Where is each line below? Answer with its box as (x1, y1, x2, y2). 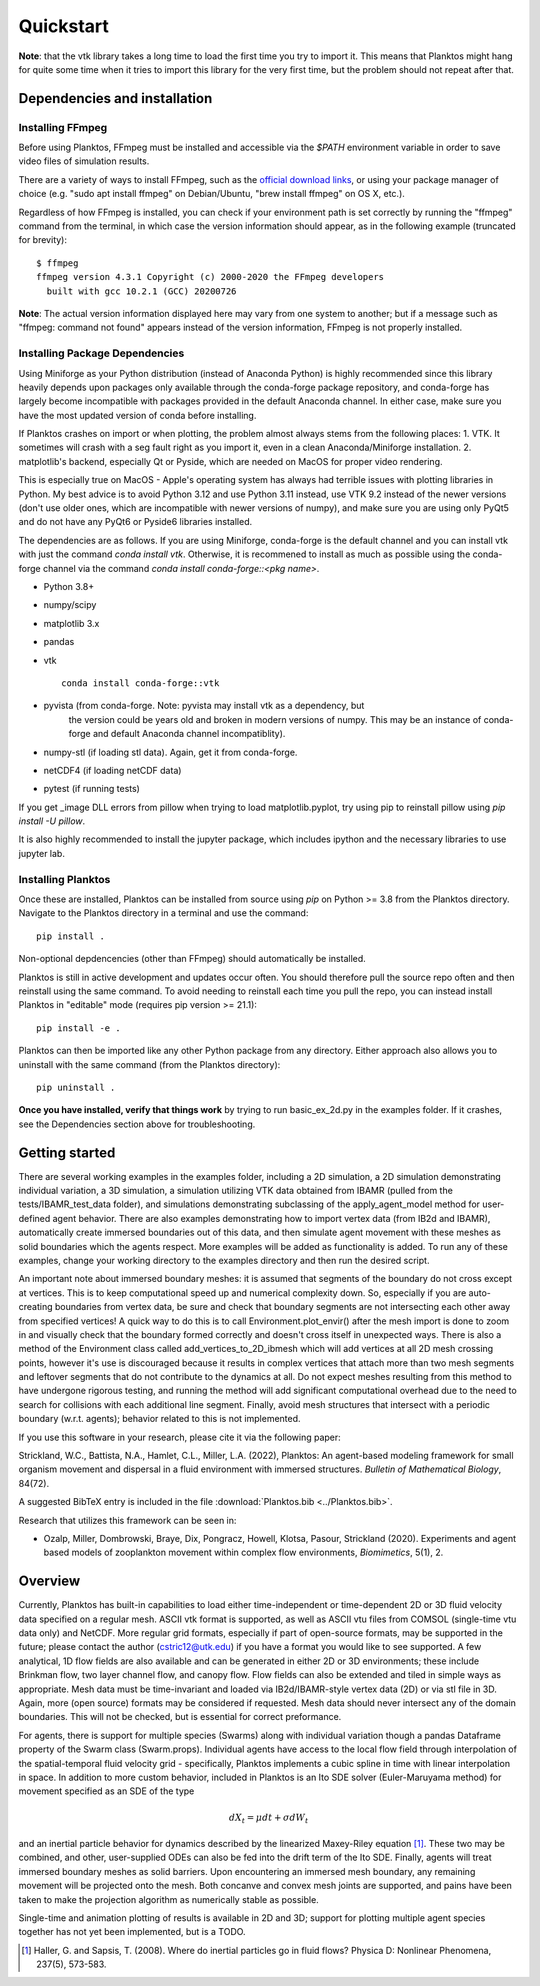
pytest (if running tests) (43, 783, 140, 795)
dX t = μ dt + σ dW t (228, 1811, 309, 1825)
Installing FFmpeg (18, 120, 108, 134)
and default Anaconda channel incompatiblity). (92, 728, 286, 740)
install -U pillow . (18, 815, 86, 827)
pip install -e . (36, 1022, 121, 1034)
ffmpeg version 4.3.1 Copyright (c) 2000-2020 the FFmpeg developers (36, 271, 385, 283)
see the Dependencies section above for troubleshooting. (18, 1118, 256, 1130)
